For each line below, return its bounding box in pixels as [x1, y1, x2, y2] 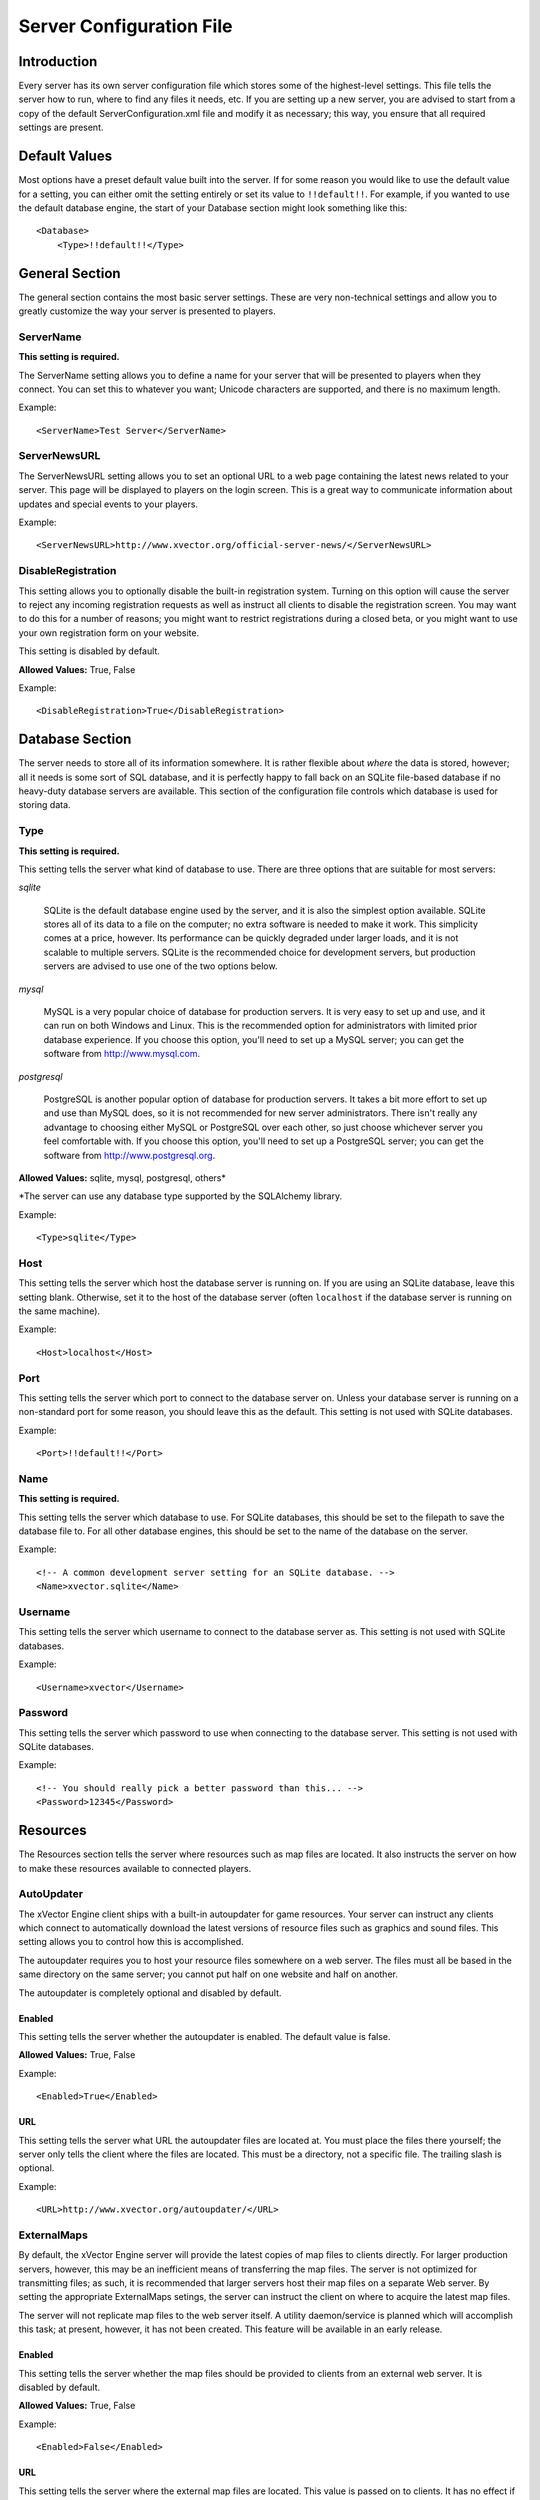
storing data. [18, 799, 71, 811]
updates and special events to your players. [18, 498, 199, 510]
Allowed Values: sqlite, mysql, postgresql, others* [18, 1171, 227, 1184]
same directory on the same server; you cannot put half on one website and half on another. [18, 1968, 399, 1980]
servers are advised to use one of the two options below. [43, 960, 278, 972]
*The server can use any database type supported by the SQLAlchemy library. [18, 1190, 343, 1202]
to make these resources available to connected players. [18, 1862, 252, 1874]
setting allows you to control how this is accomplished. [18, 1936, 244, 1948]
